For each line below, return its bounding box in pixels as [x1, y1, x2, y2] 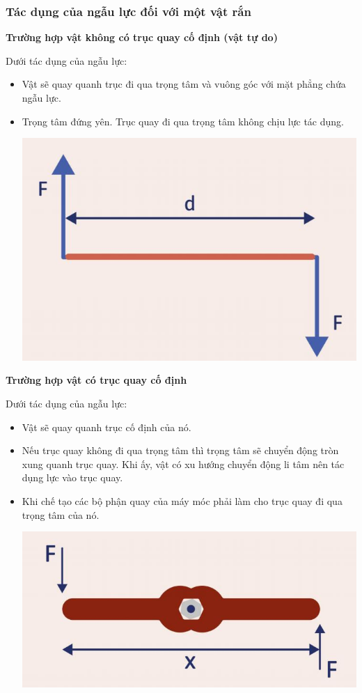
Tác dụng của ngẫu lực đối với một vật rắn [6, 2, 251, 20]
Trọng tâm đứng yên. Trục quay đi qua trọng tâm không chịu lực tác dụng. [22, 114, 344, 128]
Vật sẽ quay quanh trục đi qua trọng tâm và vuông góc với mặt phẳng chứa [22, 77, 346, 91]
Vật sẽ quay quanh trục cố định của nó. [22, 419, 191, 434]
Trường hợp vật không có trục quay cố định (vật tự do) [6, 30, 278, 45]
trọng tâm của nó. [22, 507, 100, 522]
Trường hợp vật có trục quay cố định [6, 373, 187, 387]
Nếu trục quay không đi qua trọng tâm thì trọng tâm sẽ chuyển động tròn [22, 443, 339, 458]
